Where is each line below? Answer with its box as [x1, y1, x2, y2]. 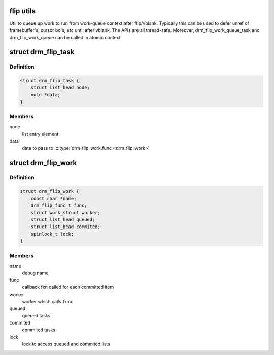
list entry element [22, 131, 58, 137]
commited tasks [22, 327, 56, 333]
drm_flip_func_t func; [30, 203, 87, 208]
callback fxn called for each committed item [22, 284, 114, 291]
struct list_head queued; [30, 217, 95, 223]
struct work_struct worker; [30, 210, 101, 215]
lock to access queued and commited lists [22, 341, 110, 347]
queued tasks [22, 312, 51, 318]
